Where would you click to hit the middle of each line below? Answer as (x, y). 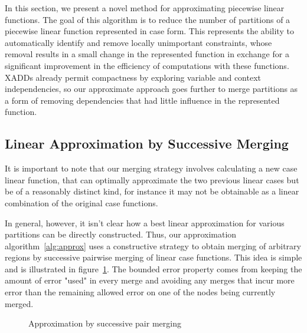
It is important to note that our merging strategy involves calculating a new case (151, 168)
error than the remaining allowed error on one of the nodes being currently (140, 292)
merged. (19, 303)
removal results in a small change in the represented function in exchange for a (147, 54)
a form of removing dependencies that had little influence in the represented (142, 100)
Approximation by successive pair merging (105, 323)
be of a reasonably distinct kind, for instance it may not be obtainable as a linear (152, 191)
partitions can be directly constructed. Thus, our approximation (121, 234)
